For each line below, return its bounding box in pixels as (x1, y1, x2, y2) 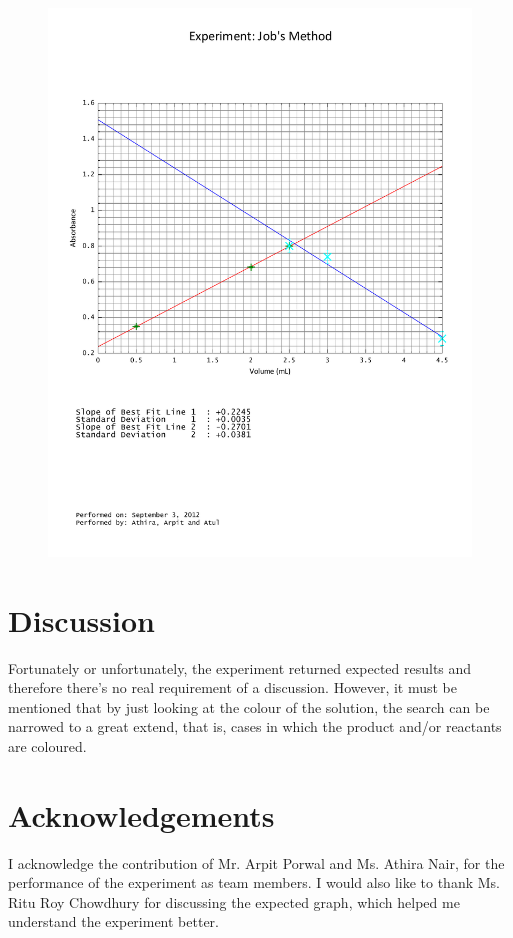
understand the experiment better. (8, 911, 219, 932)
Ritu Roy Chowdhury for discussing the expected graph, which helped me (8, 891, 460, 912)
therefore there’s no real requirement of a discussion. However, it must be (8, 677, 458, 698)
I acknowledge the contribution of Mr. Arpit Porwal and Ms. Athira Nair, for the (8, 852, 505, 873)
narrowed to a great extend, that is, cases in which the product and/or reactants (8, 716, 502, 737)
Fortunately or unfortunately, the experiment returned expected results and (8, 657, 472, 678)
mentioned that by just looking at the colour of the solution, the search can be (8, 696, 490, 717)
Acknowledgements (8, 794, 275, 835)
